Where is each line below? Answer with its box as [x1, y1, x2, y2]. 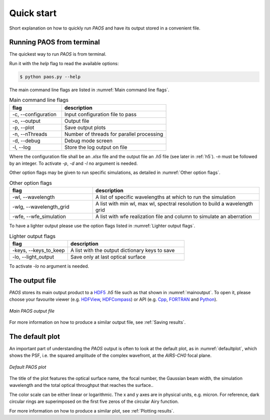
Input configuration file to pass [64, 111, 137, 118]
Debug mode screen [64, 137, 112, 144]
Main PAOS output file [9, 308, 55, 314]
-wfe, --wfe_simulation [12, 213, 66, 220]
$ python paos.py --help [19, 74, 81, 80]
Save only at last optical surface [70, 253, 146, 260]
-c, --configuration [12, 111, 57, 118]
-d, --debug [12, 137, 40, 144]
